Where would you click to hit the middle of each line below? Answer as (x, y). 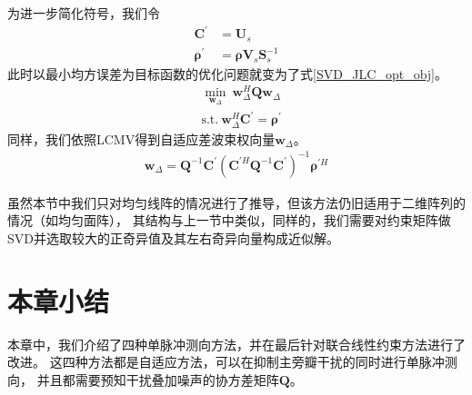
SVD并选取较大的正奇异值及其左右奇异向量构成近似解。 (173, 237)
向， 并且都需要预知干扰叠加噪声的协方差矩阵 (143, 379)
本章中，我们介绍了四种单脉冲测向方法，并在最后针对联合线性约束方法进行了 (236, 344)
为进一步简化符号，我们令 (84, 13)
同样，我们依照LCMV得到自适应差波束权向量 (141, 138)
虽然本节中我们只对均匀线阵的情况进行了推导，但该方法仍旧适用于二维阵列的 (236, 202)
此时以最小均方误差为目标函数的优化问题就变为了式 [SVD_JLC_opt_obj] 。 (228, 73)
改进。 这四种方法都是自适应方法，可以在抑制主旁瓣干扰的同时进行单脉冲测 (232, 362)
